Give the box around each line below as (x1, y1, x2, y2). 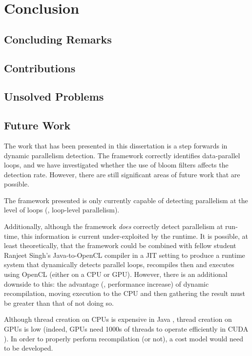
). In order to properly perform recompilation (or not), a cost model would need (4, 333, 244, 343)
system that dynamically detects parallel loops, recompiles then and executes (4, 259, 234, 270)
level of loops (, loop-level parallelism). (4, 205, 120, 215)
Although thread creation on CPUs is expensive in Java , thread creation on (4, 314, 232, 324)
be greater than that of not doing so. (4, 297, 114, 308)
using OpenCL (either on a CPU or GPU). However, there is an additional (4, 269, 228, 279)
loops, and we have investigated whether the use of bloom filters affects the (4, 160, 229, 170)
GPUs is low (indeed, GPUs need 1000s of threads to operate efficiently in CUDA (4, 324, 249, 334)
